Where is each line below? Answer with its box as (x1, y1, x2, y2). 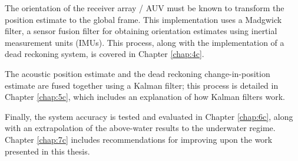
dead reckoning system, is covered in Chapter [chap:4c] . (5, 48, 204, 60)
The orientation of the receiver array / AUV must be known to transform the (5, 2, 284, 14)
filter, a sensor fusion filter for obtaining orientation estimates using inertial (5, 25, 277, 37)
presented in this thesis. (5, 145, 90, 157)
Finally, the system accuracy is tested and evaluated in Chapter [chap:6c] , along (5, 110, 293, 122)
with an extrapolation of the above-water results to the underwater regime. (5, 122, 276, 134)
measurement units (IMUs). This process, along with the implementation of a (5, 36, 284, 48)
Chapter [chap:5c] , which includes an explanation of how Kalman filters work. (5, 90, 285, 103)
